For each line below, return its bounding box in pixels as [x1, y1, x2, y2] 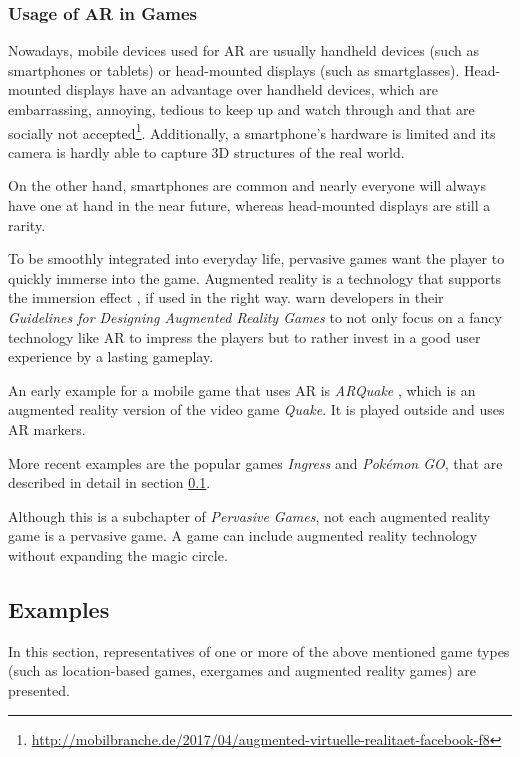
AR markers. [8, 418, 86, 439]
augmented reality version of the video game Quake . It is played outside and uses [8, 399, 505, 420]
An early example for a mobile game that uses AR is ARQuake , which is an [8, 379, 476, 400]
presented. [8, 679, 70, 700]
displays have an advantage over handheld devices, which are [65, 79, 439, 100]
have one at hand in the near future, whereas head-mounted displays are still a [8, 195, 491, 216]
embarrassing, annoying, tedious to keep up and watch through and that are [8, 99, 475, 119]
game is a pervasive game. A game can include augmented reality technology [8, 525, 478, 546]
